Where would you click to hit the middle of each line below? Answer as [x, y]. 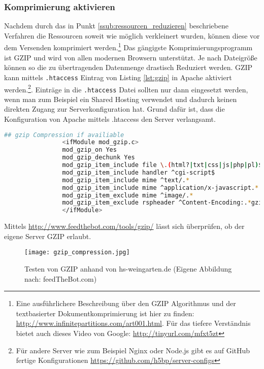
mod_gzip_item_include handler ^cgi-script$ [139, 172]
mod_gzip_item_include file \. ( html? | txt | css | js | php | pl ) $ [162, 165]
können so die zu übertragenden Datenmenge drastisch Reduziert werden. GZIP [128, 67]
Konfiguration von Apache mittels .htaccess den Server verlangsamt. [110, 119]
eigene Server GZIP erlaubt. [48, 236]
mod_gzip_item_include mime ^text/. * [126, 180]
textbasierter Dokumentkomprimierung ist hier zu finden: [105, 313]
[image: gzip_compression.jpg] [77, 253]
